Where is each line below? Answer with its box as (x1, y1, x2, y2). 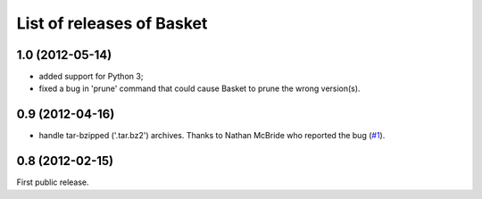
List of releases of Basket (16, 13, 208, 33)
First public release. (16, 177, 89, 187)
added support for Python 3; (38, 71, 144, 82)
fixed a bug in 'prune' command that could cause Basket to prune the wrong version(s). (38, 83, 361, 94)
